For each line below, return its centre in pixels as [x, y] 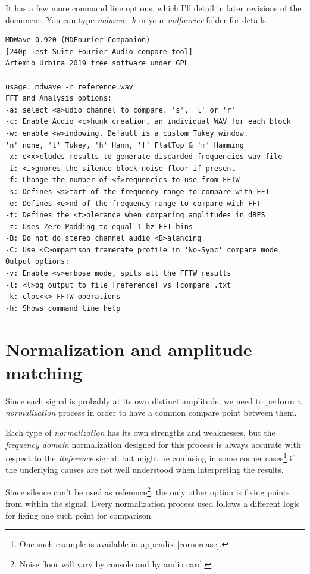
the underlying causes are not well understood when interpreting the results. [145, 470]
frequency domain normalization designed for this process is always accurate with [153, 444]
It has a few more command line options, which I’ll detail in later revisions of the [154, 8]
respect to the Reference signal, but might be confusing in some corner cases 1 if [150, 457]
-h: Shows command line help [63, 308]
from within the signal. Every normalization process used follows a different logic [153, 503]
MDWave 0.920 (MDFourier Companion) [78, 40]
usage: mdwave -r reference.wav [69, 87]
